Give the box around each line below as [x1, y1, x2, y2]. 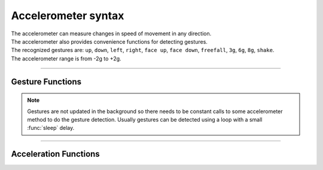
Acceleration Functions [11, 149, 100, 159]
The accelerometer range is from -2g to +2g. [11, 54, 122, 62]
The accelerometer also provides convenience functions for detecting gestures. [11, 38, 208, 45]
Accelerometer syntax [11, 9, 124, 22]
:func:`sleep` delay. [27, 125, 75, 132]
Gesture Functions [11, 77, 82, 87]
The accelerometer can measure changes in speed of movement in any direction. [11, 30, 212, 37]
